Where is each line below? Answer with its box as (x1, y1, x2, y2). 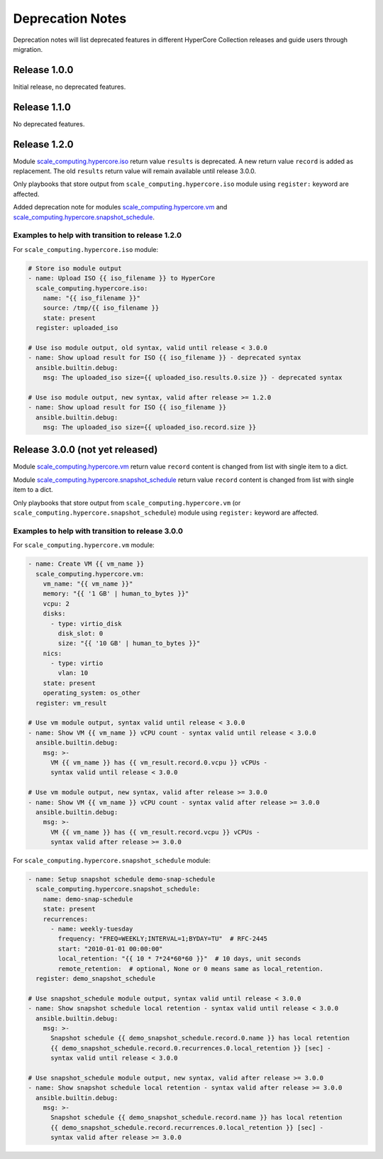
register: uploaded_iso (35, 324, 118, 332)
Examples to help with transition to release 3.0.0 (13, 526, 184, 536)
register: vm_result (35, 699, 107, 707)
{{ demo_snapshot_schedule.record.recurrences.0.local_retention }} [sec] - (50, 1124, 324, 1131)
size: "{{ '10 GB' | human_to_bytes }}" (57, 639, 201, 647)
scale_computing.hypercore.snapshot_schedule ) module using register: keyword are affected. (13, 508, 319, 517)
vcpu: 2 (43, 600, 70, 608)
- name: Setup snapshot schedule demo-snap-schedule (28, 875, 216, 884)
